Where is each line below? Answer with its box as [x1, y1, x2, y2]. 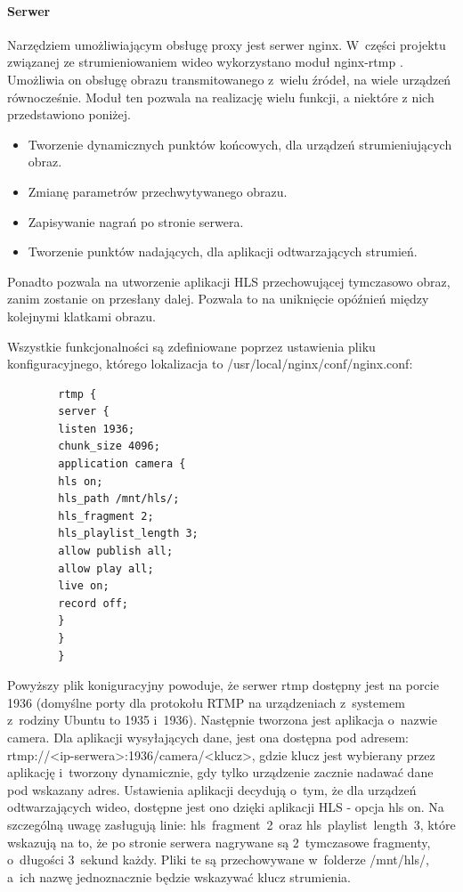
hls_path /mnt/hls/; [58, 492, 180, 506]
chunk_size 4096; [58, 440, 160, 453]
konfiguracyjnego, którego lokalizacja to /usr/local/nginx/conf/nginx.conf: [7, 354, 413, 373]
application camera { [58, 458, 186, 471]
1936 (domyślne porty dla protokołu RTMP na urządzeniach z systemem [7, 693, 405, 711]
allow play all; [58, 562, 154, 575]
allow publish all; [58, 545, 174, 558]
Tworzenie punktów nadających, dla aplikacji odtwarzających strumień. [28, 242, 418, 261]
